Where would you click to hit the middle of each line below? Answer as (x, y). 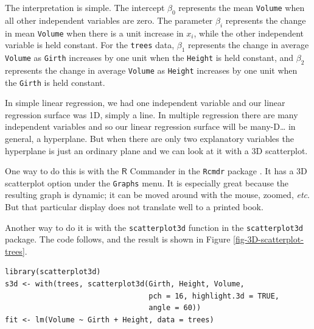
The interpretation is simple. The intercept (85, 7)
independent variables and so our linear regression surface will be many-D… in (150, 126)
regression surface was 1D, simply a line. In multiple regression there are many (152, 114)
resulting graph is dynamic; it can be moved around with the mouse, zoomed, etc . (157, 195)
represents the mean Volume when (242, 7)
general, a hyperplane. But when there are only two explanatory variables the (149, 138)
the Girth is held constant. (55, 82)
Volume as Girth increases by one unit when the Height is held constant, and (149, 58)
